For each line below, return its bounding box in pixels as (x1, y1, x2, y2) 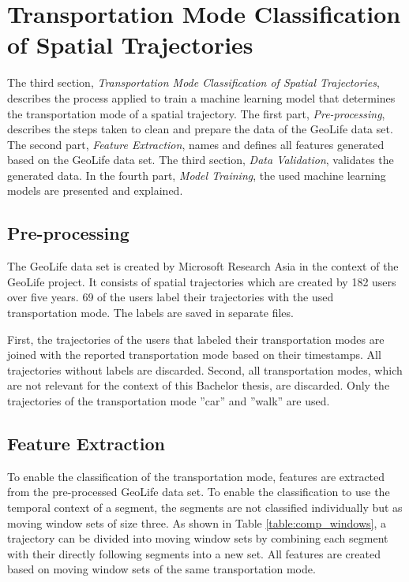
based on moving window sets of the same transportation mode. (7, 561, 316, 577)
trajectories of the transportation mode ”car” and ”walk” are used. (7, 393, 330, 409)
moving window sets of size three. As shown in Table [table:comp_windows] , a (7, 514, 386, 531)
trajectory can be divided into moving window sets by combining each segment (7, 530, 388, 547)
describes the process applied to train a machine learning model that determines (7, 89, 396, 106)
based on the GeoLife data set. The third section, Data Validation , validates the (7, 151, 394, 168)
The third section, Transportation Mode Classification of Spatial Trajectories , (7, 74, 380, 91)
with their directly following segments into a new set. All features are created (7, 545, 381, 561)
